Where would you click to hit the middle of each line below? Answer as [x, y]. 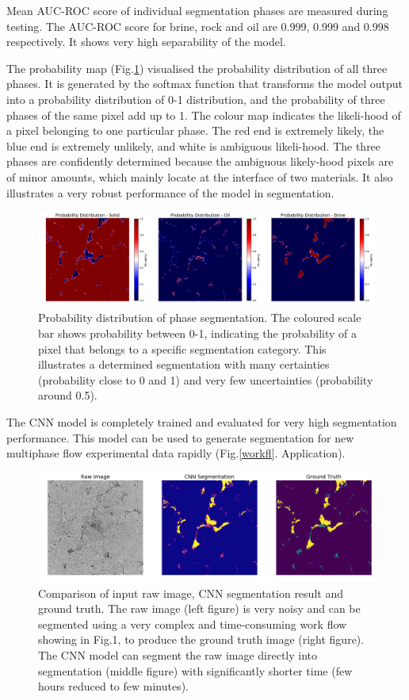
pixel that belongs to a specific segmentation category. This [182, 348]
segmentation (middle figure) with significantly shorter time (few [195, 670]
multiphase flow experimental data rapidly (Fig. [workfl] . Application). [176, 453]
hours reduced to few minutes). [114, 686]
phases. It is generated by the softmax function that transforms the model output [204, 84]
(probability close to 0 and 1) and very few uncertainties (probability [206, 379]
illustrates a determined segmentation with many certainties [184, 364]
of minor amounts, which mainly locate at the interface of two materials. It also [200, 176]
